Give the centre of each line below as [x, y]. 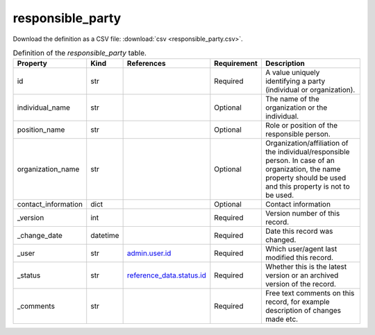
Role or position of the [301, 126]
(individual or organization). [310, 90]
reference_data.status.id [166, 275]
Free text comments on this [310, 293]
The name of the [292, 99]
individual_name [44, 108]
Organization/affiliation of [307, 144]
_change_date [40, 236]
